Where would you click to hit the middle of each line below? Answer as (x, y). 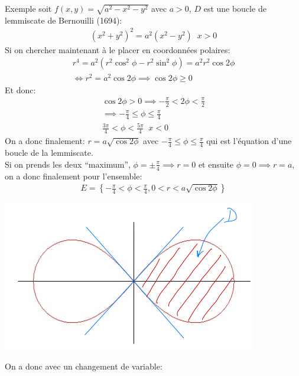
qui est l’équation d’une (249, 141)
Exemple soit (28, 8)
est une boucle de (235, 8)
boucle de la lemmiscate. (49, 153)
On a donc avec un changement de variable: (84, 366)
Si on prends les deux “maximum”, (68, 164)
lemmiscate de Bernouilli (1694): (64, 20)
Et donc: (20, 89)
